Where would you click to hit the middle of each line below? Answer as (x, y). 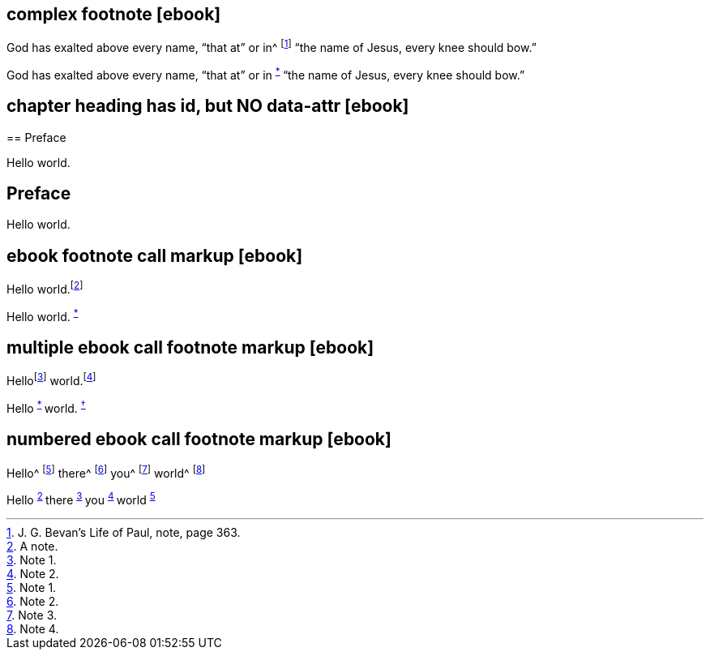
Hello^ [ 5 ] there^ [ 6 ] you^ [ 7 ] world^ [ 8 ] (106, 472)
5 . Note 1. (32, 587)
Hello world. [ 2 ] (45, 288)
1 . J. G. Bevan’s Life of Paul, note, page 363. (124, 532)
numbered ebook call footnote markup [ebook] (199, 439)
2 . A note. (32, 546)
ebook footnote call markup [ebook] (155, 255)
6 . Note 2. (33, 601)
